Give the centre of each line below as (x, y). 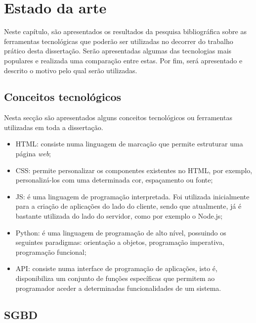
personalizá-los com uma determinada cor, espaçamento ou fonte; (114, 180)
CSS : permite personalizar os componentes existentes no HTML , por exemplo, (134, 170)
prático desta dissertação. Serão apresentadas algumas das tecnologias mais (118, 51)
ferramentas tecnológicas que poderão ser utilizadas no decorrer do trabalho (119, 41)
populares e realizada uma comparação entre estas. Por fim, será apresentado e (123, 60)
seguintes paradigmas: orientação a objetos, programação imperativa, (120, 242)
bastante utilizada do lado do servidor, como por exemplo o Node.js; (119, 216)
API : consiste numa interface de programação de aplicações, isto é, (116, 268)
